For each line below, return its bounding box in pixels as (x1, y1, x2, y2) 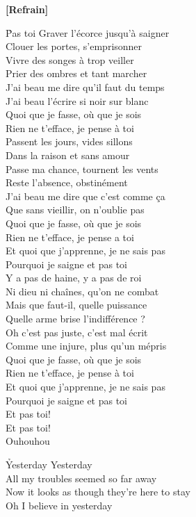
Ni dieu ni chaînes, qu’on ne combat (6, 284, 159, 298)
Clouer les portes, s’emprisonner (6, 39, 142, 54)
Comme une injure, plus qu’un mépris (6, 338, 167, 353)
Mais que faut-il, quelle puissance (6, 297, 147, 312)
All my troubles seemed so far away (6, 470, 157, 485)
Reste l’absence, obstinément (6, 175, 128, 190)
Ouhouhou (6, 434, 50, 448)
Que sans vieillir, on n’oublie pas (6, 202, 145, 217)
